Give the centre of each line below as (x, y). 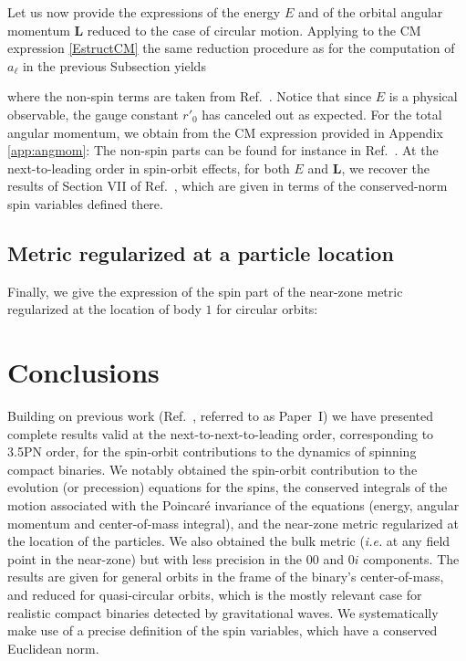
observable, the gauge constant (93, 114)
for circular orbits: (267, 309)
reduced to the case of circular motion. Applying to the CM (254, 30)
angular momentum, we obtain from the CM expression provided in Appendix (225, 132)
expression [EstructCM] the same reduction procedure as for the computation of (231, 48)
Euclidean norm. (53, 648)
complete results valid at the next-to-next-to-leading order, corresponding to (221, 433)
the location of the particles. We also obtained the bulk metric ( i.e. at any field (229, 541)
